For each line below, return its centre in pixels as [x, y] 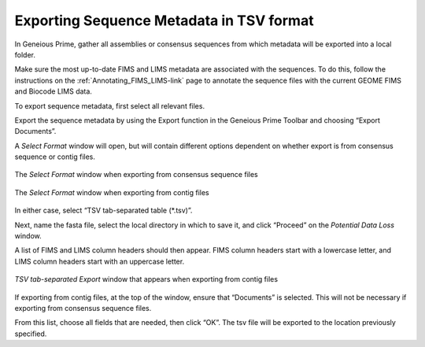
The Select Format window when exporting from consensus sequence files [137, 175]
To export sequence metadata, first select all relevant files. [109, 105]
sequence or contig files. [55, 157]
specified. [31, 334]
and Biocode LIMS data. [53, 91]
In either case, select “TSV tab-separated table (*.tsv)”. [103, 210]
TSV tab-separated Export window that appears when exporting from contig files [146, 279]
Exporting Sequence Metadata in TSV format [164, 20]
